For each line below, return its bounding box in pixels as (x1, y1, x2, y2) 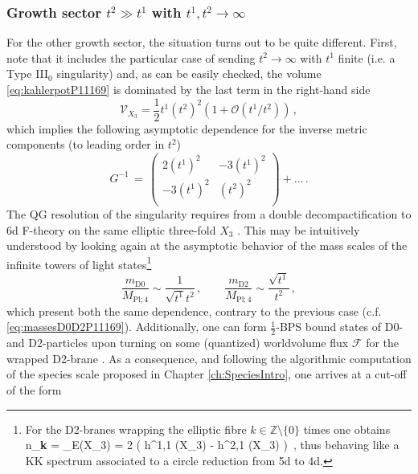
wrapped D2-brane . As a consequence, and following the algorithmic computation (6, 349, 412, 366)
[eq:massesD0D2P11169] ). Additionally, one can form (6, 318, 267, 335)
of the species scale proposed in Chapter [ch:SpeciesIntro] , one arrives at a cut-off (6, 366, 407, 382)
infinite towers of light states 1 (6, 253, 152, 272)
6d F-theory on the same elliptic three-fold (6, 221, 216, 238)
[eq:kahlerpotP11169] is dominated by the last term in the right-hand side (6, 81, 371, 97)
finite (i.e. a (338, 49, 395, 66)
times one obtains (303, 420, 391, 437)
